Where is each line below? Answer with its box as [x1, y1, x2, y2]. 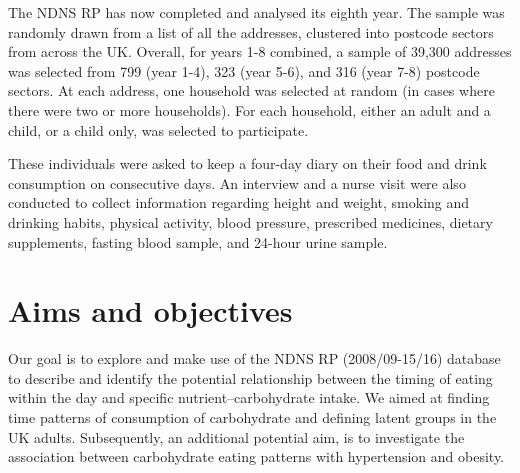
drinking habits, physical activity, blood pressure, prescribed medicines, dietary [8, 211, 493, 232]
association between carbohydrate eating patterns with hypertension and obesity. [8, 446, 505, 467]
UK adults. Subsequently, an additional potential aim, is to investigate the [8, 426, 465, 447]
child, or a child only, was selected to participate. [8, 119, 309, 140]
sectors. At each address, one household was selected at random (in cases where [8, 80, 495, 101]
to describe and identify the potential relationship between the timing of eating [8, 367, 493, 388]
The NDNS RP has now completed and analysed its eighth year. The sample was [8, 2, 505, 22]
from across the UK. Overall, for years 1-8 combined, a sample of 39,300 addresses [8, 41, 512, 62]
